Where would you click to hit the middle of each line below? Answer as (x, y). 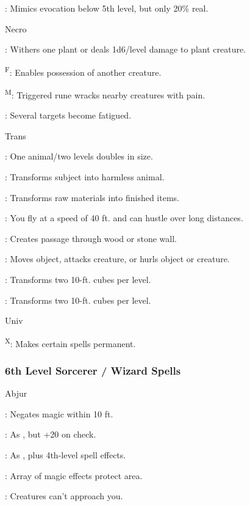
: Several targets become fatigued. (68, 115)
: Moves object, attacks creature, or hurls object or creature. (117, 259)
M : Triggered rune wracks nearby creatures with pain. (105, 94)
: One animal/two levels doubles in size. (79, 156)
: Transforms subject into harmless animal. (85, 177)
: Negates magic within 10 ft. (59, 413)
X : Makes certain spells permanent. (70, 342)
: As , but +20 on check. (51, 434)
